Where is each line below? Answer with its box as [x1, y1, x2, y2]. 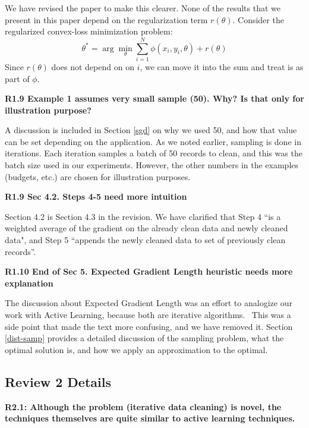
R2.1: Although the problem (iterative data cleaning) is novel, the [5, 400, 282, 413]
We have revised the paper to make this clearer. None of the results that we [5, 2, 281, 14]
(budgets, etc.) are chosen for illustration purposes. [5, 170, 191, 182]
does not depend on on [51, 60, 134, 73]
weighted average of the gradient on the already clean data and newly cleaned [5, 222, 288, 234]
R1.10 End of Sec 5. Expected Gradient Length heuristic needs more [5, 265, 293, 278]
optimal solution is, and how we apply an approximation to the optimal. [5, 343, 268, 355]
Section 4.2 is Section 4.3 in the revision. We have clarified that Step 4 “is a [5, 210, 281, 222]
